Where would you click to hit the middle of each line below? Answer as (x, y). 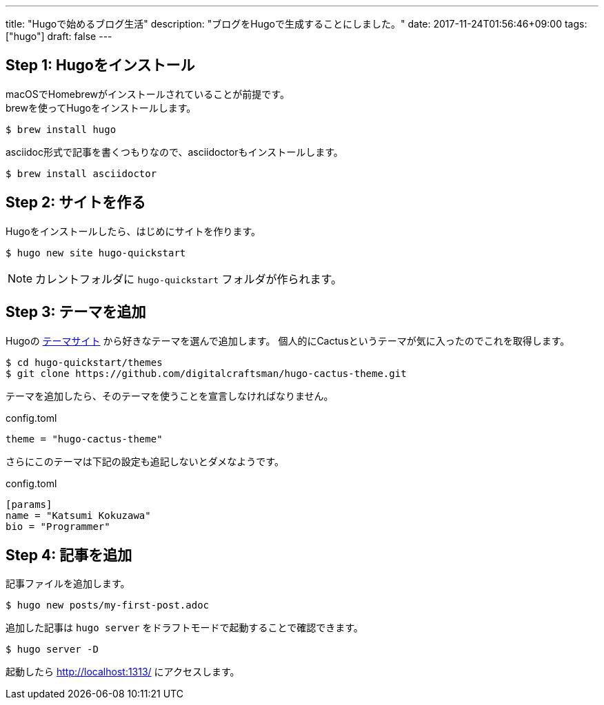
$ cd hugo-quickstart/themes (84, 362)
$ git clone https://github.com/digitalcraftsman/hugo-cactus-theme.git (206, 373)
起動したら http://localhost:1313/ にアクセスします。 (123, 672)
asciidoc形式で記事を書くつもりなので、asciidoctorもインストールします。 (174, 152)
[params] (29, 504)
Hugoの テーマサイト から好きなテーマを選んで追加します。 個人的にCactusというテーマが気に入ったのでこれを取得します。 (288, 340)
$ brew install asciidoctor (81, 173)
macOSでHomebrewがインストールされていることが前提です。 (148, 94)
